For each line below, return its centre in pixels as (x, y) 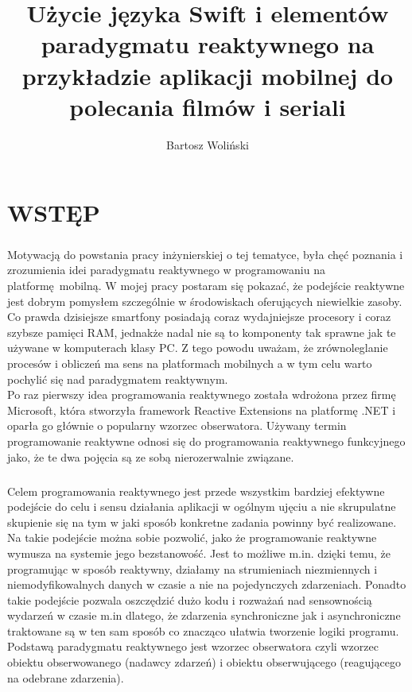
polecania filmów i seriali (208, 106)
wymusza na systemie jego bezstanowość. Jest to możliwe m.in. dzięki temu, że (199, 553)
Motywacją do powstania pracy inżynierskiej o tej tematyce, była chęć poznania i (205, 254)
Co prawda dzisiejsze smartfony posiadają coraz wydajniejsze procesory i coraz (199, 317)
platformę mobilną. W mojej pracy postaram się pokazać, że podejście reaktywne (206, 286)
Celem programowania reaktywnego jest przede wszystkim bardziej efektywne (196, 491)
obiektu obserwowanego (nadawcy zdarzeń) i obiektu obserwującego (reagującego (204, 662)
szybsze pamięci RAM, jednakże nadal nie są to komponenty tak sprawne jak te (202, 332)
